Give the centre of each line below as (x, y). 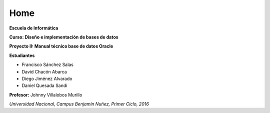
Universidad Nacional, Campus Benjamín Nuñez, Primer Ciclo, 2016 (79, 104)
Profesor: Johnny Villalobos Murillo (46, 94)
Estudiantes (22, 55)
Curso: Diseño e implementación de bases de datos (64, 37)
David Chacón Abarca (44, 71)
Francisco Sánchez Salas (47, 64)
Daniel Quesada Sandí (44, 85)
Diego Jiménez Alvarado (47, 78)
